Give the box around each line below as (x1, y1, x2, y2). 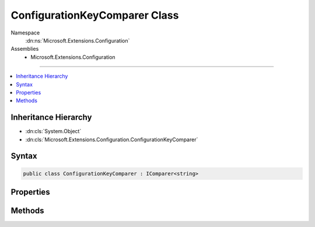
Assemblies (10, 46, 39, 53)
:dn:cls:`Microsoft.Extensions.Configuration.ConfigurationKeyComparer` (25, 136, 198, 143)
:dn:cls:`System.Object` (25, 128, 82, 135)
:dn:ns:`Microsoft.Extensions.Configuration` (25, 37, 130, 44)
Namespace (10, 29, 40, 36)
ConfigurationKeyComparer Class (10, 9, 179, 22)
